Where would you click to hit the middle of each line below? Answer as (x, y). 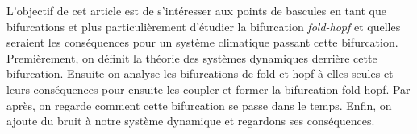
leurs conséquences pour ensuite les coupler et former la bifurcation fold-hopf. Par (208, 89)
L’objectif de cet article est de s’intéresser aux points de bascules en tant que (196, 10)
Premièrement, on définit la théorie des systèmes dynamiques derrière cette (192, 57)
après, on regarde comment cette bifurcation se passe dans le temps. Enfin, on (199, 105)
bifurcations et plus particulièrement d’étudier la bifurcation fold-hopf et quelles (204, 26)
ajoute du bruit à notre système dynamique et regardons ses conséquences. (191, 121)
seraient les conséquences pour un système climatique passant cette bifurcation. (202, 42)
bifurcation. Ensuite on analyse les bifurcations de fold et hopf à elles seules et (200, 73)
